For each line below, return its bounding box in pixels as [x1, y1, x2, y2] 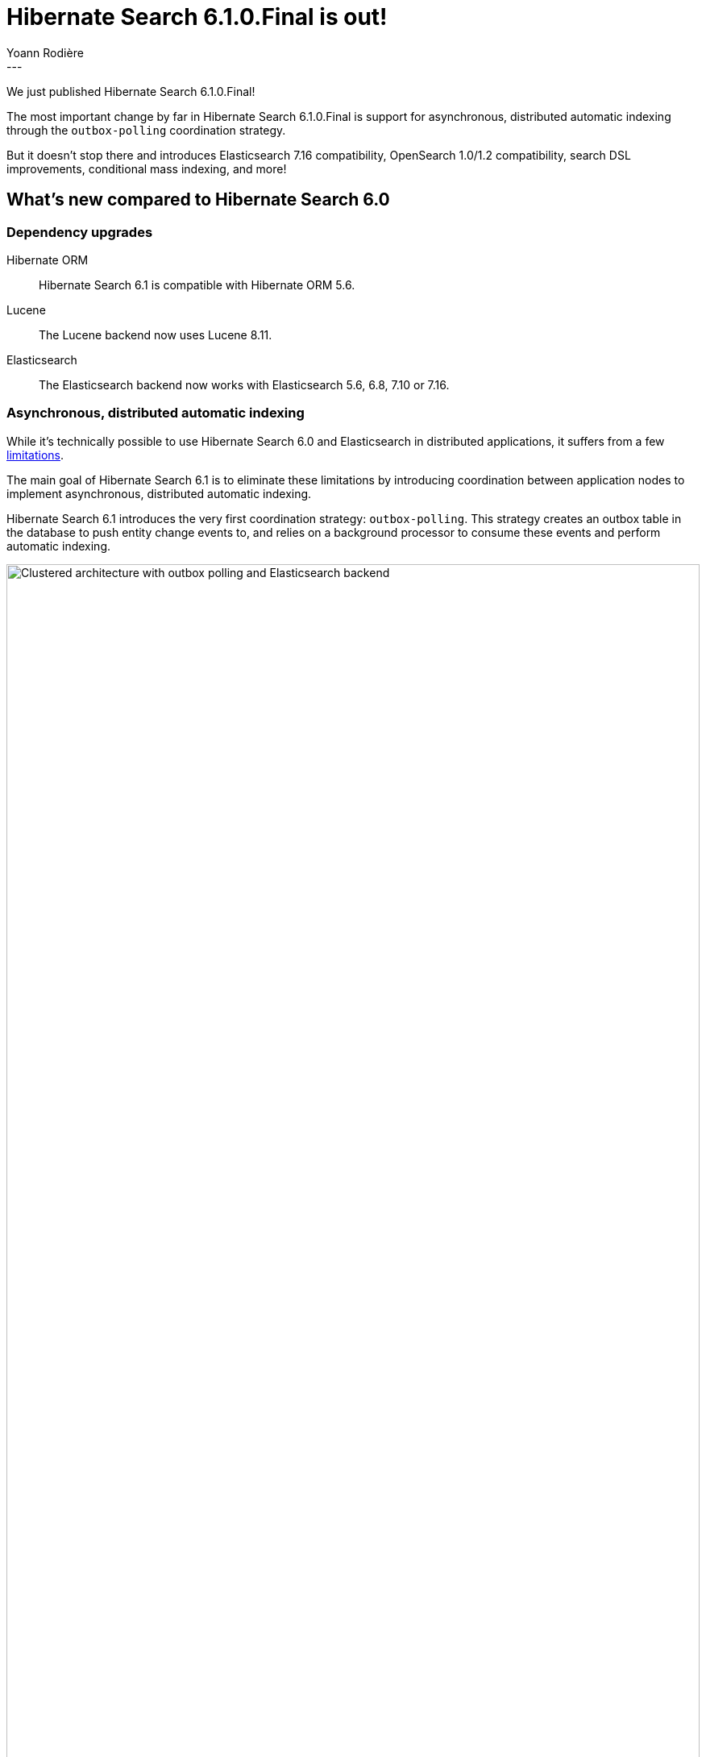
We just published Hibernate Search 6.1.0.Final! [6, 84, 255, 98]
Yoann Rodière [6, 45, 84, 60]
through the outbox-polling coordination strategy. [6, 123, 286, 137]
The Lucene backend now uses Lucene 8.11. [39, 327, 272, 342]
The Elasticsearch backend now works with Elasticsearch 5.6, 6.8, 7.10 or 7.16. [39, 377, 450, 392]
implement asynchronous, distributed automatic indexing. [6, 486, 312, 501]
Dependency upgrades [6, 223, 153, 240]
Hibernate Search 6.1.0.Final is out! [6, 3, 388, 31]
